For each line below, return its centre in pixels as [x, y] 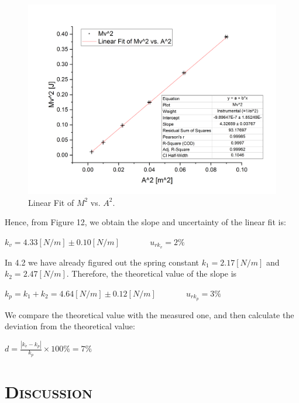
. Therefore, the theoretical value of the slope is [152, 273]
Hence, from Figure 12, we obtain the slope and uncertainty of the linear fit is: [145, 222]
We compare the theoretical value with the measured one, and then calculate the [149, 314]
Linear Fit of [51, 202]
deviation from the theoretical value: [70, 326]
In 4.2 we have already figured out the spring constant [102, 262]
